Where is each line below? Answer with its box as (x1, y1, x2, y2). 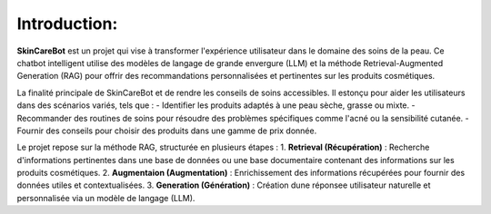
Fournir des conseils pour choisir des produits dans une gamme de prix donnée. (16, 125, 317, 136)
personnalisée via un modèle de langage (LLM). (16, 192, 195, 203)
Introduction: (16, 14, 118, 34)
